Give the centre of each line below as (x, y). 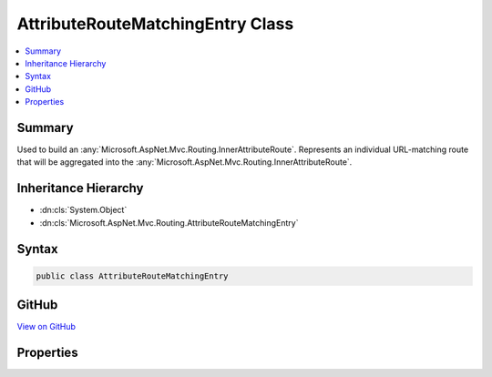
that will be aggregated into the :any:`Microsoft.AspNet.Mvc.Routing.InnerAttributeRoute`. (184, 162)
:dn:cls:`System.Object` (83, 210)
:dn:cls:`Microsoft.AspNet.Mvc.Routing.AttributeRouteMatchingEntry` (169, 222)
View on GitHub (46, 327)
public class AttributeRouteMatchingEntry (132, 276)
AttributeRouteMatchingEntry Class (155, 24)
